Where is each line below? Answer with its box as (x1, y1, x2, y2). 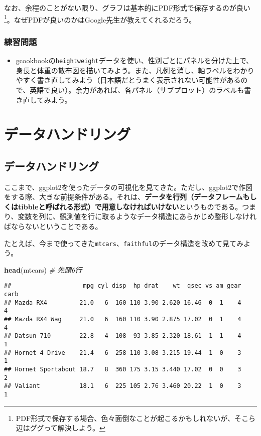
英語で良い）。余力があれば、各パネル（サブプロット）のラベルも (30, 84, 244, 95)
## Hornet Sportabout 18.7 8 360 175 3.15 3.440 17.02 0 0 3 (4, 366, 241, 373)
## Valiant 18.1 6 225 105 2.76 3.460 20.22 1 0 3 (4, 382, 241, 390)
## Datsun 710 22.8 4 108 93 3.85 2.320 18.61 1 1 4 (4, 332, 241, 340)
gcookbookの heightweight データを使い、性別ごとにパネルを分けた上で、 (16, 55, 253, 66)
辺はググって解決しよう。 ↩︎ (16, 422, 105, 433)
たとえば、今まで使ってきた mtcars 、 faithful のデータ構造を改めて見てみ (4, 238, 244, 248)
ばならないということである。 (4, 221, 102, 232)
